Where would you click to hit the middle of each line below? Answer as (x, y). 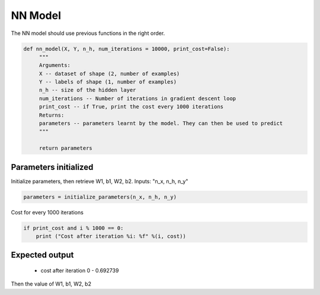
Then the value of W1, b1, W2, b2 (51, 284)
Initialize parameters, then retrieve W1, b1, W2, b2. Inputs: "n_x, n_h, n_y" (100, 181)
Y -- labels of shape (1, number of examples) (108, 82)
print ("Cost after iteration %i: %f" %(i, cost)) (111, 236)
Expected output (42, 255)
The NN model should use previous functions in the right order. (88, 33)
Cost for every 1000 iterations (47, 212)
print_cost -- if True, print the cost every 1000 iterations (131, 107)
